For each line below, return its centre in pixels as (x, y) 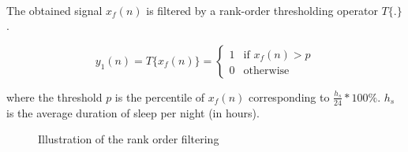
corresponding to (289, 96)
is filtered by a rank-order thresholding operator (262, 10)
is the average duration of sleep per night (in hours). (133, 112)
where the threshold (54, 96)
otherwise (266, 70)
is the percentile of (160, 96)
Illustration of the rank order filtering (129, 139)
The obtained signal (54, 10)
